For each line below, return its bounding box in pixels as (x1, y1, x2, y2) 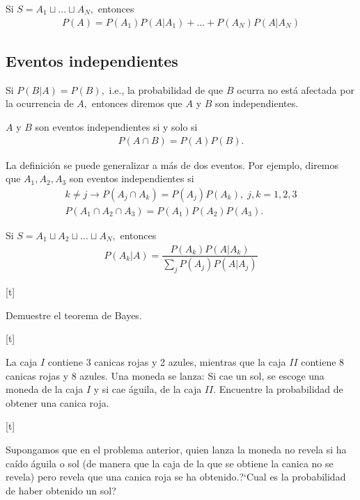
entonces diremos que (91, 96, 182, 111)
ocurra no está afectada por (237, 82, 354, 97)
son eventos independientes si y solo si (35, 120, 198, 134)
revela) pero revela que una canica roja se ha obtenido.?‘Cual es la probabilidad (6, 469, 346, 484)
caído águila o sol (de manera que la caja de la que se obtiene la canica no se (6, 455, 334, 470)
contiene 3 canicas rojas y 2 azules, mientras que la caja (47, 355, 286, 369)
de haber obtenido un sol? (6, 483, 116, 497)
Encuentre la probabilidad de (219, 382, 343, 396)
